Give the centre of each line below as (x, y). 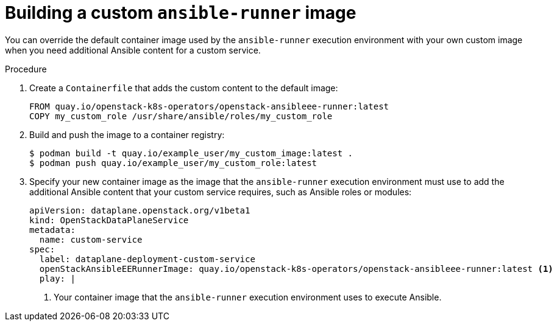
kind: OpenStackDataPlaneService (109, 220)
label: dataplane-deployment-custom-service (147, 259)
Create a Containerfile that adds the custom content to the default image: (184, 88)
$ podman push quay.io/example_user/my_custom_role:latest (173, 163)
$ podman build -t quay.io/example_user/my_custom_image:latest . (191, 153)
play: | (57, 278)
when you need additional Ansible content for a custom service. (133, 50)
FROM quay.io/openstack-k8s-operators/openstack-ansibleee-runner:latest (209, 106)
